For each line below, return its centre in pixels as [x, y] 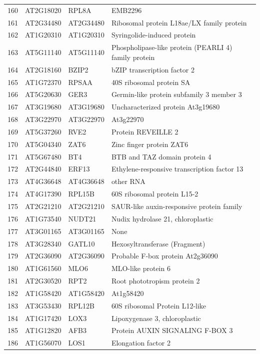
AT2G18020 [43, 10]
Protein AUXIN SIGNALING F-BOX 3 [172, 330]
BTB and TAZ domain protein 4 [161, 156]
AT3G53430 [43, 305]
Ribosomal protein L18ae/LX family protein [179, 22]
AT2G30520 [43, 281]
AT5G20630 [43, 94]
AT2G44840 [43, 169]
